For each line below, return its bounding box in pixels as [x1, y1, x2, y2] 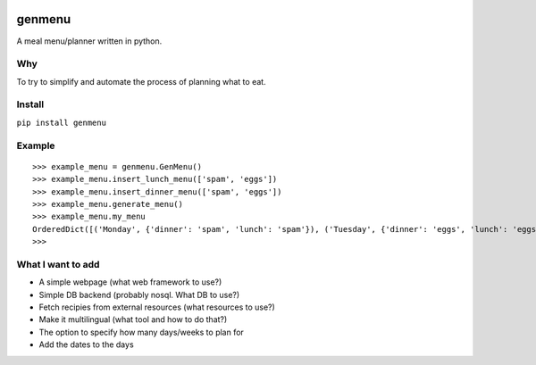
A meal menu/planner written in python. [16, 36, 163, 46]
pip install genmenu [16, 117, 107, 128]
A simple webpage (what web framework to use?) [38, 277, 222, 287]
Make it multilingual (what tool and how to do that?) [38, 314, 228, 325]
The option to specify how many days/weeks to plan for [38, 327, 245, 337]
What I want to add [16, 258, 100, 270]
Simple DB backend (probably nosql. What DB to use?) [38, 289, 240, 300]
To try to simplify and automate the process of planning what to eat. [16, 76, 267, 87]
